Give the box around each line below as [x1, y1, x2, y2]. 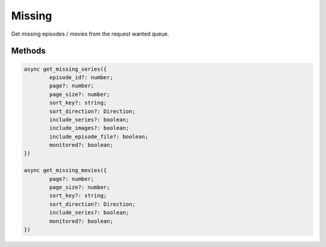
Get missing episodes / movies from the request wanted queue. [11, 30, 169, 37]
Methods [11, 46, 46, 56]
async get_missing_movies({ [24, 167, 107, 174]
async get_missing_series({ [24, 65, 107, 72]
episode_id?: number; [49, 74, 113, 81]
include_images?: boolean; [49, 124, 129, 132]
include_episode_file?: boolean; [49, 133, 149, 140]
